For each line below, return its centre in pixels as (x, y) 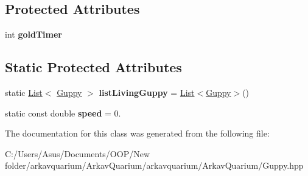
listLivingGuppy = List (147, 92)
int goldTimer (34, 34)
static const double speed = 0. (63, 113)
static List (24, 92)
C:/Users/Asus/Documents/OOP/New (78, 153)
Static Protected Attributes (93, 67)
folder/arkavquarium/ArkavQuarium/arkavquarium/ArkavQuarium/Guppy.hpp (154, 165)
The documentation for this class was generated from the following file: (137, 133)
